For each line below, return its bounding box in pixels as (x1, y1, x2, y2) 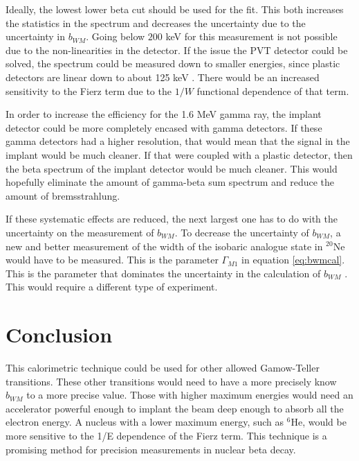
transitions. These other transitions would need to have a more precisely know (6, 374, 337, 388)
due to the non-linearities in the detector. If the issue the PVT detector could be (6, 42, 348, 57)
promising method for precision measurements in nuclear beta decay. (6, 442, 296, 456)
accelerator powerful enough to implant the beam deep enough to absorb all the (6, 401, 344, 415)
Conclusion (6, 320, 113, 349)
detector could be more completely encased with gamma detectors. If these (6, 120, 322, 134)
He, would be (291, 415, 347, 429)
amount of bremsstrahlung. (6, 188, 120, 202)
